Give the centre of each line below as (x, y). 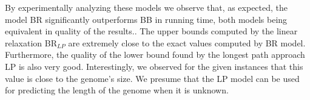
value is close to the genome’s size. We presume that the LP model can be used (152, 78)
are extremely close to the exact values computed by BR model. (187, 42)
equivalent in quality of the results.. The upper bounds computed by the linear (151, 31)
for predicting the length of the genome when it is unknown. (117, 90)
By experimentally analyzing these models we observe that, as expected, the (147, 7)
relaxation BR (31, 42)
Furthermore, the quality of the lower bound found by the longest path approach (155, 55)
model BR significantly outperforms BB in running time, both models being (146, 19)
